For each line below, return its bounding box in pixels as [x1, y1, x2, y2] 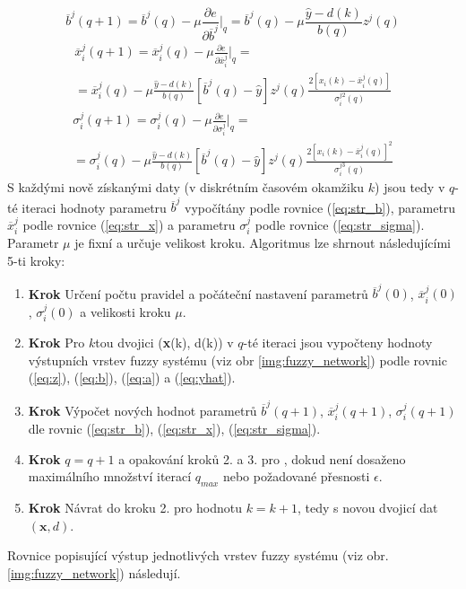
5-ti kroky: [7, 251, 65, 269]
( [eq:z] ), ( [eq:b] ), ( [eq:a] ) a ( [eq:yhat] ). [28, 368, 236, 387]
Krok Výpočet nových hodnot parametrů [28, 400, 257, 419]
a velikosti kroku [80, 302, 171, 321]
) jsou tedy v [375, 178, 445, 197]
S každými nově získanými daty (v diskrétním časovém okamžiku [7, 178, 365, 197]
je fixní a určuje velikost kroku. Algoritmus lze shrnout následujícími [74, 233, 451, 252]
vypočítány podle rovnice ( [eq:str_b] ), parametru [185, 198, 456, 216]
